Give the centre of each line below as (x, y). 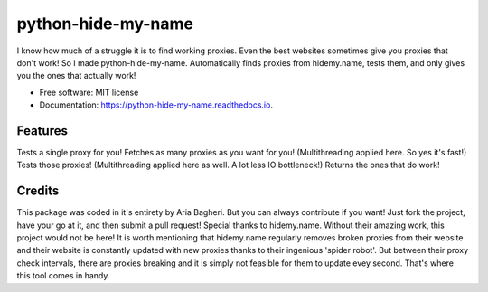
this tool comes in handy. (63, 276)
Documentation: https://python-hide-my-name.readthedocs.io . (156, 105)
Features (42, 131)
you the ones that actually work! (76, 76)
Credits (38, 191)
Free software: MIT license (89, 92)
